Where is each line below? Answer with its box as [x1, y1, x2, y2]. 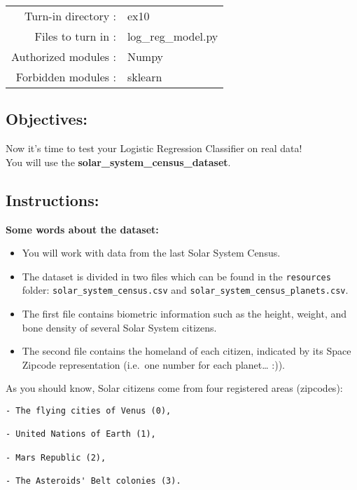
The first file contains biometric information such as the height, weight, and [22, 306, 346, 321]
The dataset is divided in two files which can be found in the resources [22, 268, 331, 283]
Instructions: [6, 189, 99, 210]
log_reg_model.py [127, 28, 218, 44]
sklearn [127, 69, 162, 85]
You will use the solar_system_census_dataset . [6, 154, 231, 169]
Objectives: [6, 108, 87, 130]
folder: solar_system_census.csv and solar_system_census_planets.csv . [22, 283, 349, 297]
